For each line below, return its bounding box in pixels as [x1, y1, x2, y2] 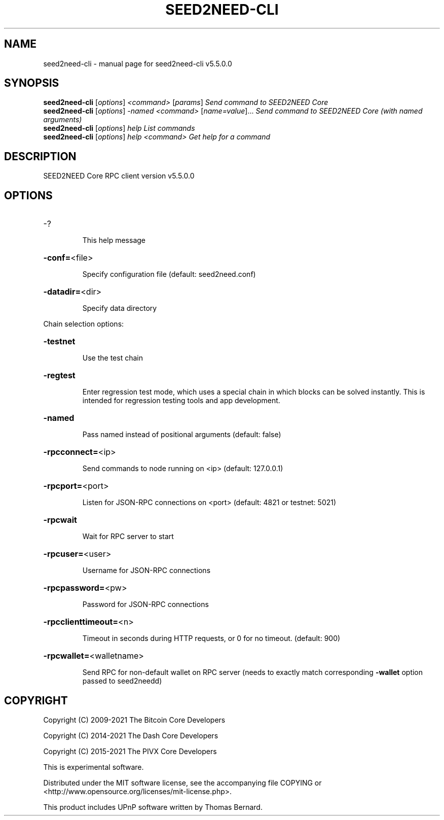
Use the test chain [82, 353, 143, 363]
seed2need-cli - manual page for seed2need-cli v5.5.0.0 [43, 59, 232, 68]
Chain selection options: [43, 319, 124, 329]
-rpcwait [43, 515, 77, 525]
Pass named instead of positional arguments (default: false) [82, 430, 281, 439]
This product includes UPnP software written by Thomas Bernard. [43, 802, 263, 811]
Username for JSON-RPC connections [82, 566, 211, 575]
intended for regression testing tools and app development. [82, 396, 280, 405]
